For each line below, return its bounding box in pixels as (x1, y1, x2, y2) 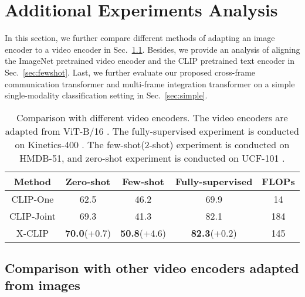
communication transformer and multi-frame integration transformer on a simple (5, 77, 295, 90)
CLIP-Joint (9, 209, 56, 223)
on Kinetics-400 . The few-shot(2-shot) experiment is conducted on (15, 137, 290, 151)
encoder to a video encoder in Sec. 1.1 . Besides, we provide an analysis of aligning (5, 43, 300, 55)
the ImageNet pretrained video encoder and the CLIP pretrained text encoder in (5, 54, 295, 67)
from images (5, 276, 80, 294)
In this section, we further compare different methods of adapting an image (5, 32, 275, 44)
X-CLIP (16, 226, 49, 240)
